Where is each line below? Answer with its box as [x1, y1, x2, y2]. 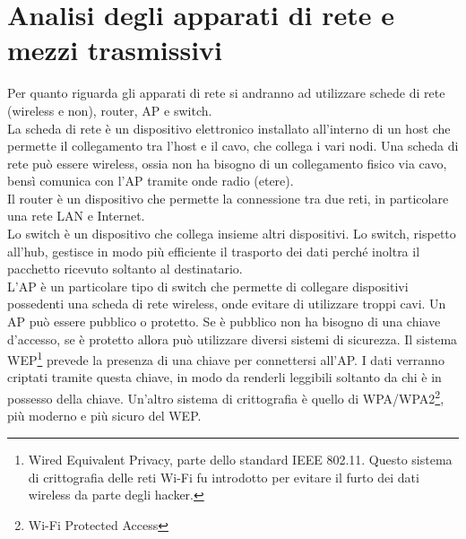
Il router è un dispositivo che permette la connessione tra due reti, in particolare [7, 188, 449, 207]
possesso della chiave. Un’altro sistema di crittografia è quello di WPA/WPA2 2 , [7, 387, 444, 407]
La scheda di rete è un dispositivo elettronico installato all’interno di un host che [7, 118, 451, 137]
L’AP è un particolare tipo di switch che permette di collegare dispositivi [7, 276, 409, 295]
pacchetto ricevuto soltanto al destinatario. [7, 259, 243, 278]
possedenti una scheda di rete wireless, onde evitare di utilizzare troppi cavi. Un [7, 294, 446, 313]
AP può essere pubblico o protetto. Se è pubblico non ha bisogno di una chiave [7, 312, 441, 331]
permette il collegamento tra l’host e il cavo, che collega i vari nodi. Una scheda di [7, 136, 459, 155]
